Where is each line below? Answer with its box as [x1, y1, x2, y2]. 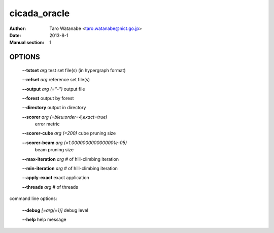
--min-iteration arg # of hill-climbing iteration [22, 165, 118, 172]
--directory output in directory [22, 105, 86, 111]
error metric [35, 121, 60, 127]
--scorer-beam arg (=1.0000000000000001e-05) [22, 140, 127, 146]
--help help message [22, 216, 66, 222]
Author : [9, 25, 26, 31]
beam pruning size [35, 147, 74, 153]
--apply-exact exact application [22, 175, 90, 181]
